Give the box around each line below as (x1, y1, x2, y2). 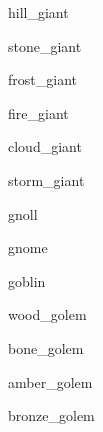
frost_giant (8, 69, 77, 90)
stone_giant (8, 35, 82, 56)
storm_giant (8, 169, 85, 190)
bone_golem (8, 337, 84, 358)
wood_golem (8, 304, 87, 325)
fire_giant (8, 102, 69, 123)
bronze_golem (8, 405, 95, 426)
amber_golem (8, 371, 93, 392)
